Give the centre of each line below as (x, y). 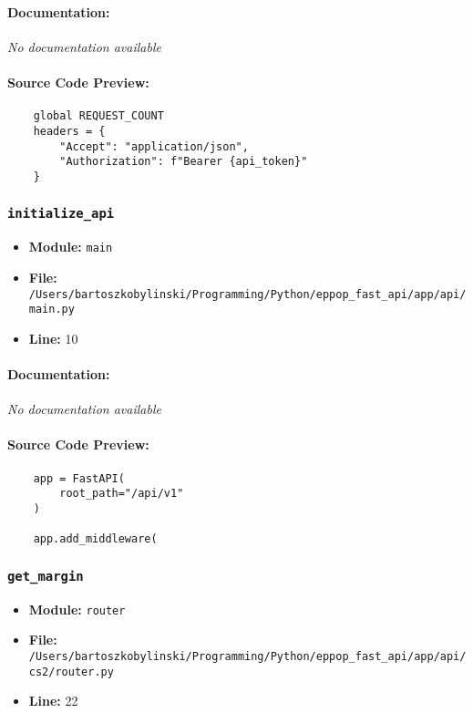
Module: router (77, 609)
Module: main (71, 247)
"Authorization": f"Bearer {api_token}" (184, 162)
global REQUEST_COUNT (98, 116)
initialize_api (61, 214)
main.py (51, 310)
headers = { (69, 131)
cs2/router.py (71, 672)
